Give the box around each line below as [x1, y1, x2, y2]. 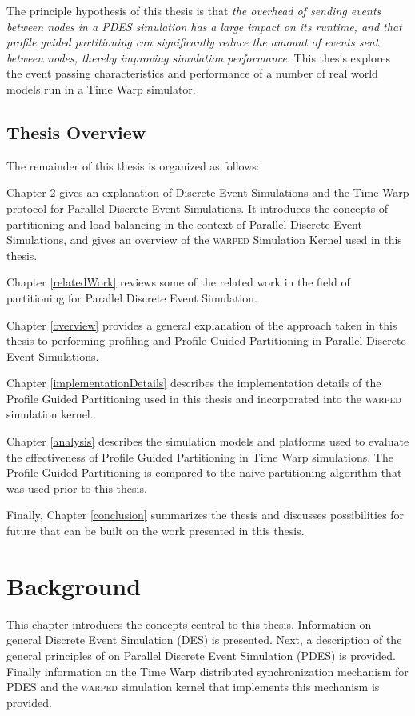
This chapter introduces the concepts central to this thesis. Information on [6, 615, 372, 632]
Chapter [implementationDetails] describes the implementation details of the [6, 374, 381, 391]
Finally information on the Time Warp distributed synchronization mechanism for [6, 662, 409, 679]
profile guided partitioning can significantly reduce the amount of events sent [6, 34, 379, 50]
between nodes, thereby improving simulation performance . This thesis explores [6, 49, 391, 66]
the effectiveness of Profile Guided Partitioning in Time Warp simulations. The [6, 448, 393, 465]
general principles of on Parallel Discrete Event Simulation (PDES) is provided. [6, 646, 396, 663]
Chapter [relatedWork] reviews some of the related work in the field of [6, 274, 350, 290]
